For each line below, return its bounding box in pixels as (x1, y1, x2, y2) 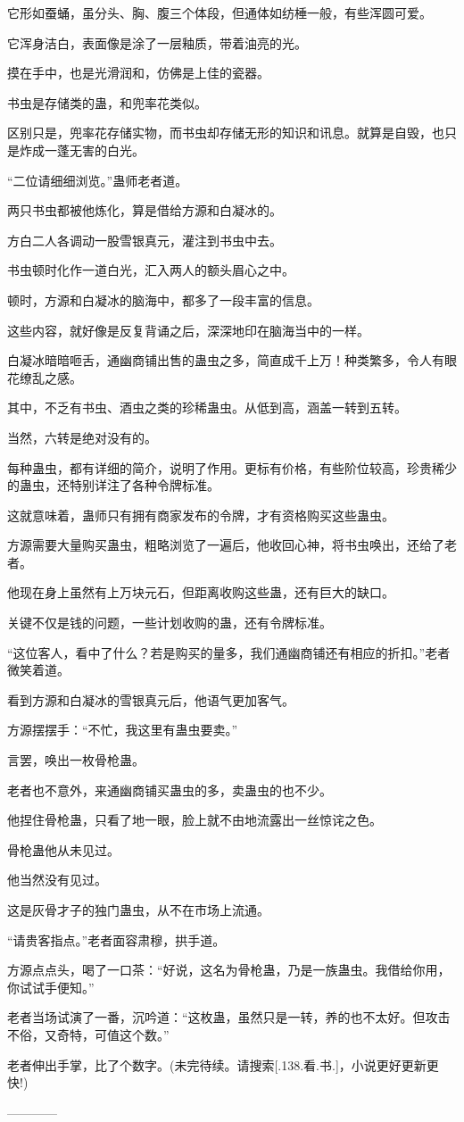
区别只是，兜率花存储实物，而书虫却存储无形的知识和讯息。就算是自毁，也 (7, 123, 444, 142)
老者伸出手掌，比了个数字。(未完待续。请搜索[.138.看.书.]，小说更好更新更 (7, 1055, 439, 1074)
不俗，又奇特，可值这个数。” (7, 1025, 170, 1043)
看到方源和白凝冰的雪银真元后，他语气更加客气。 (7, 690, 294, 709)
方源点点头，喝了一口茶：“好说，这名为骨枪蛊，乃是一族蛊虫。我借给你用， (7, 960, 451, 979)
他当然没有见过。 (7, 870, 107, 889)
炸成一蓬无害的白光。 (19, 140, 145, 159)
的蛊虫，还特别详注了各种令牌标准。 (7, 476, 220, 495)
